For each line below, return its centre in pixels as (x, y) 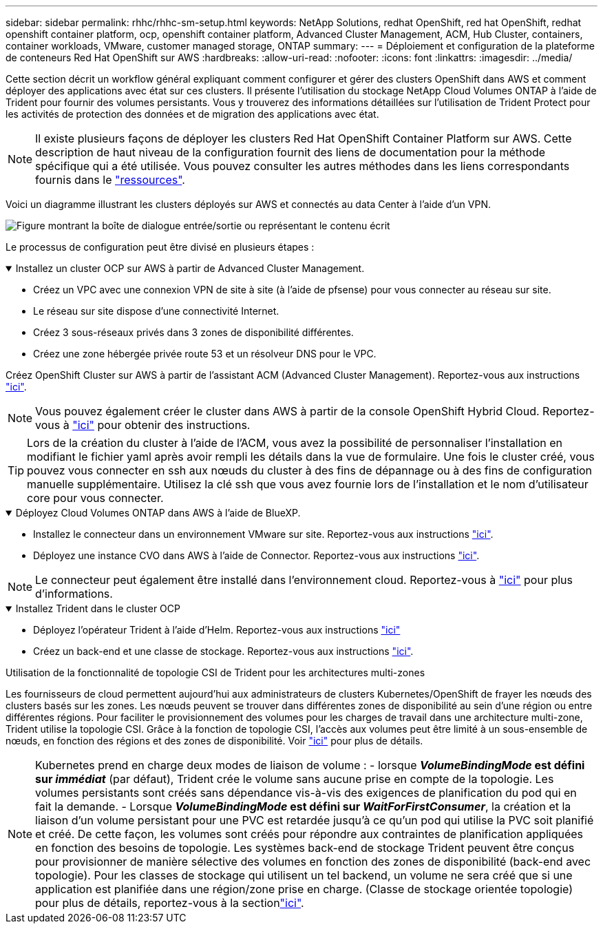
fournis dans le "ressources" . (110, 180)
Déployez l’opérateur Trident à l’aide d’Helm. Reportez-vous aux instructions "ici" (217, 630)
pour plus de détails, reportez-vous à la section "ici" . (170, 903)
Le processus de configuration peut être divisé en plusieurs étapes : (160, 247)
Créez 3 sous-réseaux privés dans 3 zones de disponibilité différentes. (193, 332)
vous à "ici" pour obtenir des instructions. (143, 425)
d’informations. (74, 594)
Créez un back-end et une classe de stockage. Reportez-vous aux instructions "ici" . (223, 651)
